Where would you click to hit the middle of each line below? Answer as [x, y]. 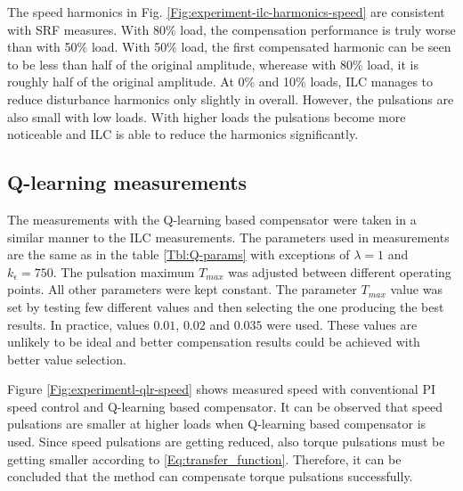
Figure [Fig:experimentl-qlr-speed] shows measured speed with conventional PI [222, 389]
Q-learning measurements [127, 182]
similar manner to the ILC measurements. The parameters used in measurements [228, 237]
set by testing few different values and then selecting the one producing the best [226, 306]
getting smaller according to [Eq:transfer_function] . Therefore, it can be [204, 458]
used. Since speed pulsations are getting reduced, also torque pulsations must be [226, 442]
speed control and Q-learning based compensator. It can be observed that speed [225, 406]
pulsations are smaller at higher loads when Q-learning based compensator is [217, 424]
